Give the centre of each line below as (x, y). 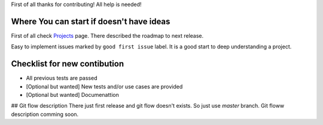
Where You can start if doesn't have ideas (91, 21)
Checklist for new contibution (68, 64)
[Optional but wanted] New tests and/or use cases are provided (104, 86)
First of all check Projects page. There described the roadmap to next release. (107, 35)
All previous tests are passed (62, 78)
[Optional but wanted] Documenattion (72, 94)
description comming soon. (45, 114)
